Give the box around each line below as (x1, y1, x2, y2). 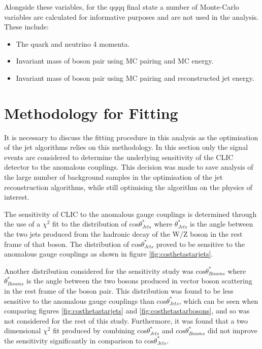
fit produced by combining (53, 325, 135, 336)
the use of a (4, 218, 41, 229)
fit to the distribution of (52, 218, 127, 229)
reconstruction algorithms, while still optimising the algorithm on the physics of (4, 181, 252, 192)
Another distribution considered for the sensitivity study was (4, 265, 193, 276)
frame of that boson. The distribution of (4, 238, 129, 249)
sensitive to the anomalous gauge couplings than (4, 295, 154, 306)
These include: (4, 21, 49, 32)
